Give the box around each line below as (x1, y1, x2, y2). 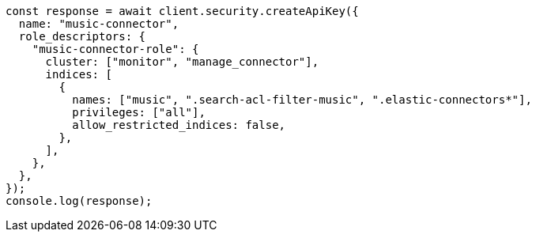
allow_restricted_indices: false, (72, 119, 286, 131)
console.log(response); (6, 195, 153, 207)
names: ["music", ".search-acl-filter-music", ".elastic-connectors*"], (72, 93, 532, 106)
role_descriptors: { (18, 30, 146, 43)
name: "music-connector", (18, 17, 179, 30)
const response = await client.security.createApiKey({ (6, 5, 359, 17)
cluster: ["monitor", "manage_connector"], (45, 55, 319, 68)
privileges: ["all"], (72, 106, 206, 119)
